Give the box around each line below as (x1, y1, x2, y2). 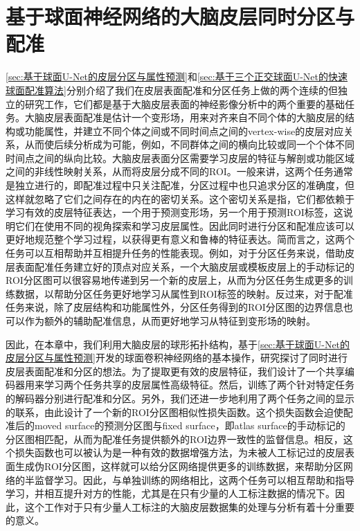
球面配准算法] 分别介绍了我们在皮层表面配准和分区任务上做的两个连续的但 (6, 82, 338, 97)
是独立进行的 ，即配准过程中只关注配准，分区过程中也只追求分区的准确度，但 (6, 178, 354, 192)
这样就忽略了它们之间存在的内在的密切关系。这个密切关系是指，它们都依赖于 (6, 191, 354, 206)
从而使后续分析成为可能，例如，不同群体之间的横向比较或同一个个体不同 (24, 137, 354, 152)
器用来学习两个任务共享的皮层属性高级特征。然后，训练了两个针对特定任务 (15, 377, 354, 392)
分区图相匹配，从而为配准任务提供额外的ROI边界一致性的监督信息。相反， (6, 431, 343, 446)
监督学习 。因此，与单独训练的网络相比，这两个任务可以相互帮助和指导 (34, 472, 354, 487)
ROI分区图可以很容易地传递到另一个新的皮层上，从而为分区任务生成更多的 (6, 273, 343, 287)
